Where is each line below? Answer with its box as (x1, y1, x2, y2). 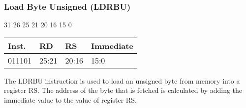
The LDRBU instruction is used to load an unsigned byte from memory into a (4, 75, 240, 86)
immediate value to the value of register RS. (4, 95, 137, 105)
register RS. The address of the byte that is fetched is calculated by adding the (4, 85, 243, 95)
